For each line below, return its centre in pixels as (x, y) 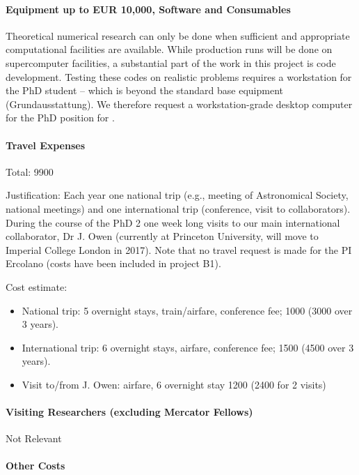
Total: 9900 (30, 171)
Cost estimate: (37, 286)
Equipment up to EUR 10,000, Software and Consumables (148, 9)
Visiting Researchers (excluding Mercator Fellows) (129, 412)
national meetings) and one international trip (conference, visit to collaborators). (178, 208)
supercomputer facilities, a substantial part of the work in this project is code (171, 62)
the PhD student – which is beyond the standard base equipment (144, 90)
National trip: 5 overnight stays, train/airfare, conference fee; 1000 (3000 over (187, 310)
